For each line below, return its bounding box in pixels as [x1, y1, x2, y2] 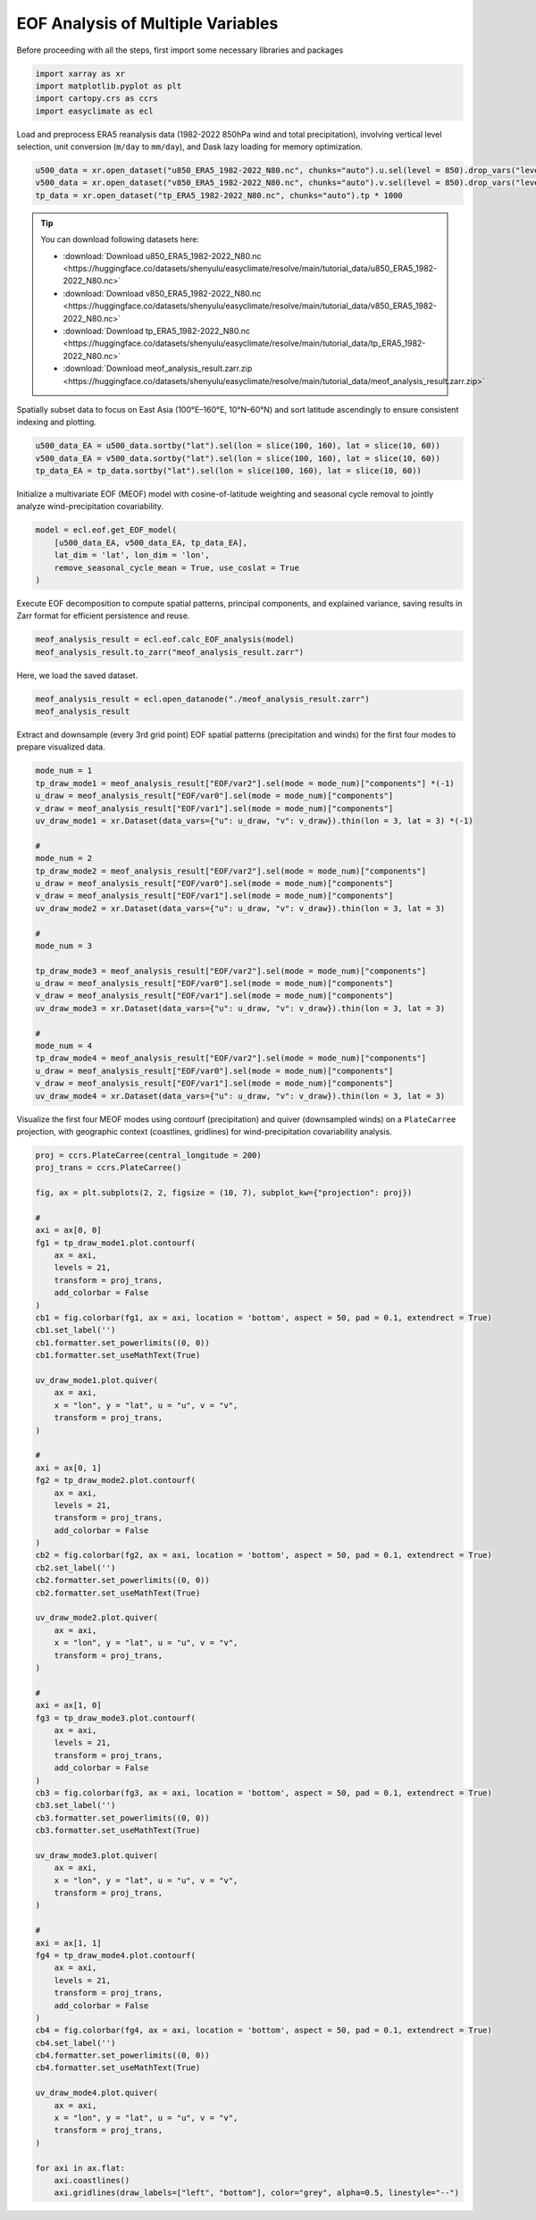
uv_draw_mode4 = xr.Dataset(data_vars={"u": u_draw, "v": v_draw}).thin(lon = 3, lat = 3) [35, 1091, 446, 1101]
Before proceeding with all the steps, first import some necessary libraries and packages [16, 45, 344, 55]
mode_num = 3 [35, 941, 93, 951]
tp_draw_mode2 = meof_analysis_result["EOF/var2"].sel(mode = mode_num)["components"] [35, 866, 427, 875]
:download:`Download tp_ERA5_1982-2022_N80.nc [63, 325, 250, 336]
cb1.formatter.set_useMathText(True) [35, 1350, 201, 1361]
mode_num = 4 [35, 1041, 93, 1051]
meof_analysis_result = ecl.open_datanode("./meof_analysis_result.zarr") [35, 693, 371, 704]
